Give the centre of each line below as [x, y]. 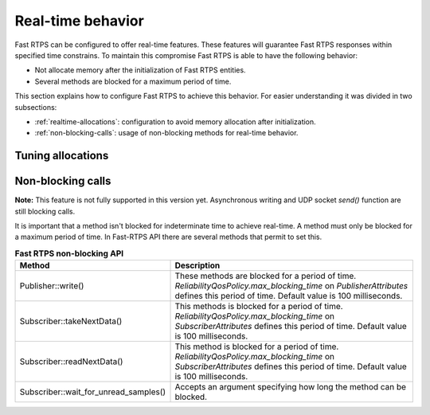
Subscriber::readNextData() [71, 362]
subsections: [36, 107]
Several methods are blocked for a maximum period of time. [133, 81]
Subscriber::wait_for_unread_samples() [93, 392]
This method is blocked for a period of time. [257, 346]
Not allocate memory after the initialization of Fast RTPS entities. [140, 70]
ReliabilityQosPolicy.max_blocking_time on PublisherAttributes [291, 286]
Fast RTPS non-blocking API [69, 253]
